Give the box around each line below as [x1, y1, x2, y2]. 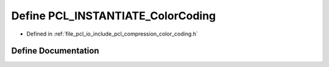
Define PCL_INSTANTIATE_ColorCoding [11, 9, 216, 22]
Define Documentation [11, 46, 99, 56]
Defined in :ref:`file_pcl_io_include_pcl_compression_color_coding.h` [26, 30, 198, 37]
